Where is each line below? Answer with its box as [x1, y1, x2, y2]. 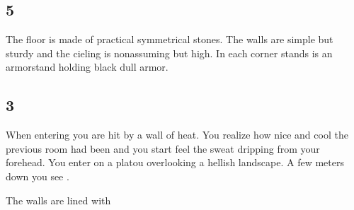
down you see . [6, 168, 69, 183]
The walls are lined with [6, 192, 111, 207]
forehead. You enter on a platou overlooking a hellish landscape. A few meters [6, 155, 344, 170]
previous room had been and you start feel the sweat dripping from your [6, 141, 320, 156]
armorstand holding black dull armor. [6, 59, 169, 74]
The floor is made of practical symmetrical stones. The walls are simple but [6, 32, 333, 47]
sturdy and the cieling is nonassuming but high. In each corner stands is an [6, 45, 333, 60]
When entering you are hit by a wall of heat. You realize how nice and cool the [6, 127, 348, 142]
